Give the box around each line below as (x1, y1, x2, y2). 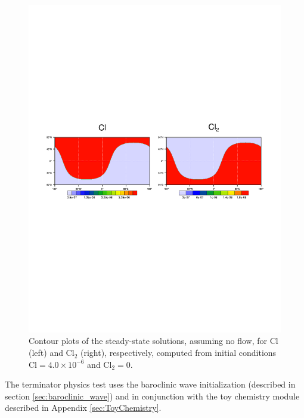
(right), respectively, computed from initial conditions (80, 346, 277, 359)
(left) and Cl (29, 346, 75, 359)
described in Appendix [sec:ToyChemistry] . (5, 401, 162, 414)
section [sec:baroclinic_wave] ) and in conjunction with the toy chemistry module (5, 389, 300, 402)
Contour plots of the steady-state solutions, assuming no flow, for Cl (29, 334, 278, 347)
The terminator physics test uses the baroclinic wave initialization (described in (5, 378, 296, 391)
